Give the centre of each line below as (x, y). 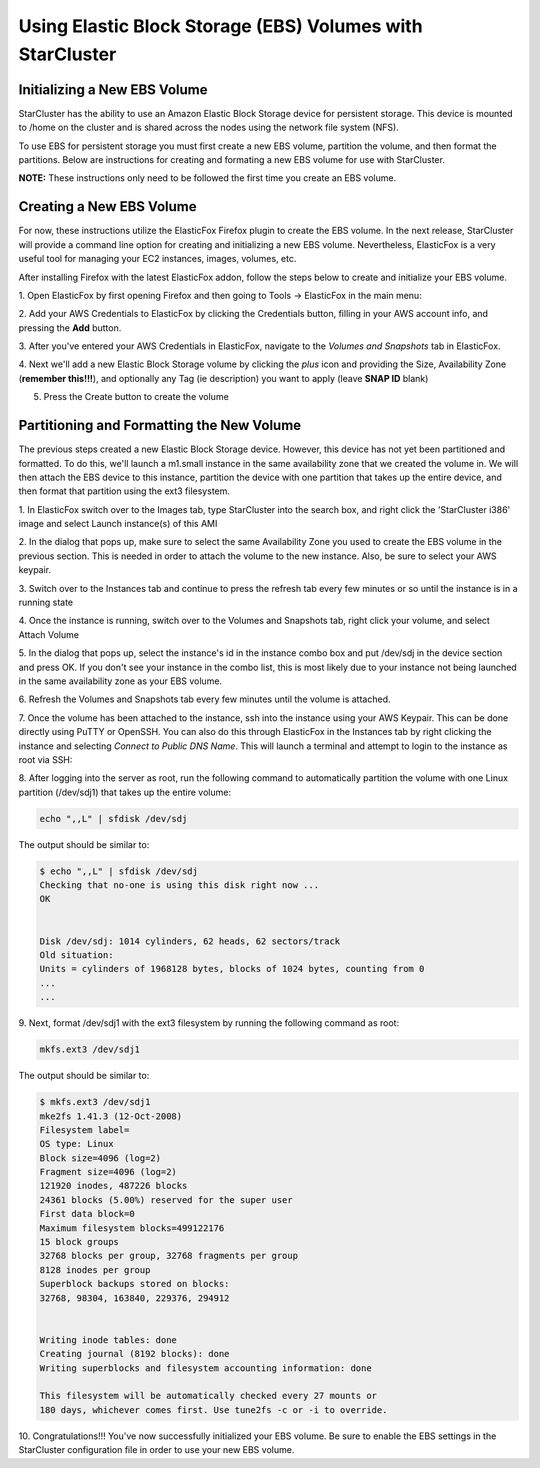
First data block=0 (87, 1214)
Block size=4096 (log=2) (100, 1158)
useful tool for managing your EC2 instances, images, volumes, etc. (157, 259)
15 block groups (79, 1242)
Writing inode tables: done (108, 1339)
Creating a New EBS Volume (107, 206)
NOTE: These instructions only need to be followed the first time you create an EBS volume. (207, 178)
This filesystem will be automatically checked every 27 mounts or (208, 1396)
